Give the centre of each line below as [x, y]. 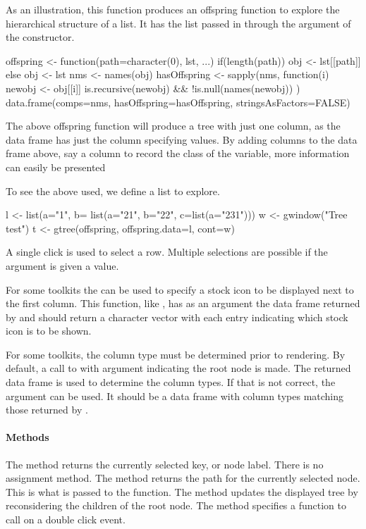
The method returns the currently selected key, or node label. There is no [165, 464]
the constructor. [40, 37]
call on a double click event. [66, 519]
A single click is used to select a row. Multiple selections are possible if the [167, 252]
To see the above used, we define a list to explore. [113, 191]
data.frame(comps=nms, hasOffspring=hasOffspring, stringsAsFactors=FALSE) [178, 102]
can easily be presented [56, 167]
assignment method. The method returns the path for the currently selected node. [183, 478]
